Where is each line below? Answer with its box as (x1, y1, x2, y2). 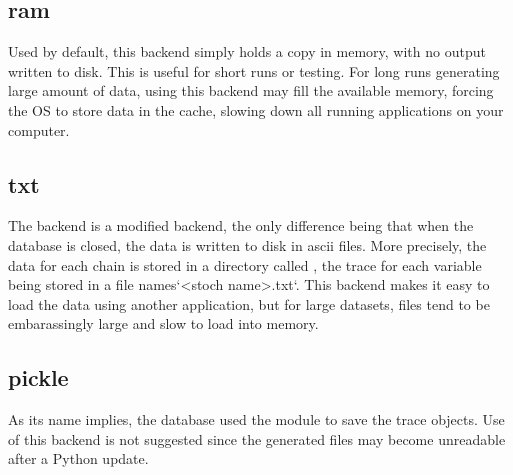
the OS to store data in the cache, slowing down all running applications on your (8, 99, 504, 120)
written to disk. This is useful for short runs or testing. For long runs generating (8, 60, 500, 81)
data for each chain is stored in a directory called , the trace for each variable (8, 254, 482, 275)
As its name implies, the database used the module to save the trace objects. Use (8, 409, 505, 430)
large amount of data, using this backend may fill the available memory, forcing (8, 80, 494, 101)
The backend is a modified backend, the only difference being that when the (8, 215, 474, 236)
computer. (8, 119, 70, 140)
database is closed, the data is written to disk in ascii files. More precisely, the (8, 234, 487, 255)
